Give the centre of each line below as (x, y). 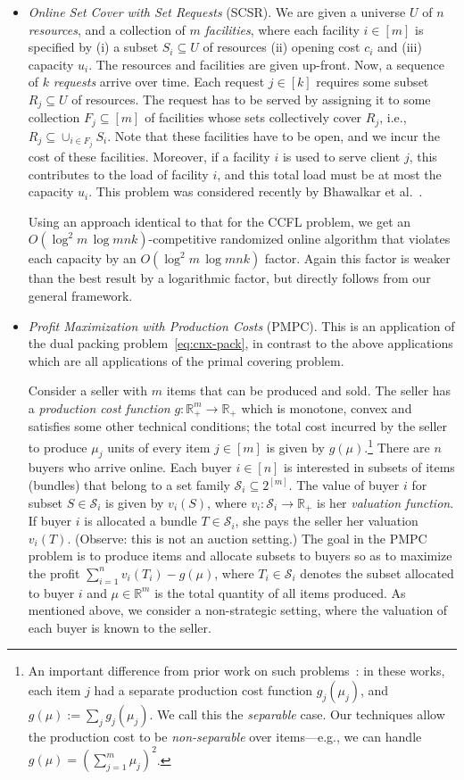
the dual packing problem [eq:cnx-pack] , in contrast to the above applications (240, 343)
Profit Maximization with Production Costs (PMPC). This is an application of (241, 325)
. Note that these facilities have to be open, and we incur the (273, 135)
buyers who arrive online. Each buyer (130, 467)
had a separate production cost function (203, 690)
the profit (54, 573)
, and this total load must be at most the (329, 174)
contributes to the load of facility (118, 174)
